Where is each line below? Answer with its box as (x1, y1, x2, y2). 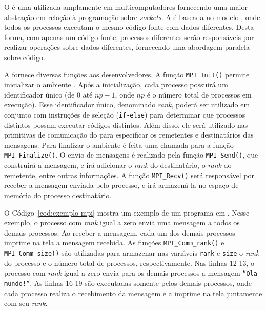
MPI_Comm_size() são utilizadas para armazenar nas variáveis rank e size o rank (4, 247, 259, 258)
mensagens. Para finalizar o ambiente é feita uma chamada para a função (4, 139, 234, 150)
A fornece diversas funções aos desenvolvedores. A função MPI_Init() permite (4, 69, 250, 80)
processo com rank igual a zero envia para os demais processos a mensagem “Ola (4, 267, 257, 278)
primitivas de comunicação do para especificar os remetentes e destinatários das (4, 129, 254, 140)
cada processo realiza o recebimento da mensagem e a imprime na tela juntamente (4, 287, 262, 298)
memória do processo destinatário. (4, 189, 112, 200)
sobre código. (4, 51, 45, 62)
